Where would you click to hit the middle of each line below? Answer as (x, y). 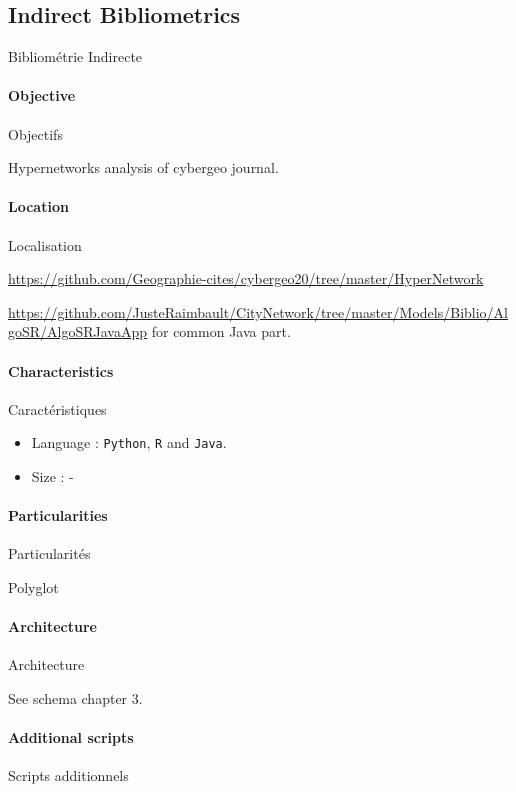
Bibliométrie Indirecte (75, 56)
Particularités (49, 553)
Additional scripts (71, 737)
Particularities (58, 515)
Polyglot (33, 586)
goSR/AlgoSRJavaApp (78, 331)
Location (38, 206)
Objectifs (35, 133)
